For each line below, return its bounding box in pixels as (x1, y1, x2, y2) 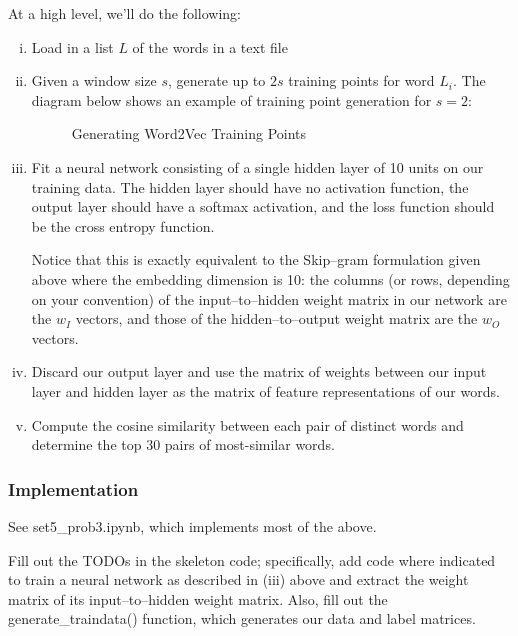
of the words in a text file (132, 36, 288, 57)
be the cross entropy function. (31, 215, 215, 236)
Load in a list (31, 36, 114, 57)
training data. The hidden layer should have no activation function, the (31, 176, 469, 197)
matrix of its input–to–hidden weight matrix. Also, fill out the (8, 588, 388, 609)
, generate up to (168, 70, 266, 91)
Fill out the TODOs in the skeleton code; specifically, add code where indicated (8, 549, 496, 570)
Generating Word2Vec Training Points (71, 123, 307, 144)
